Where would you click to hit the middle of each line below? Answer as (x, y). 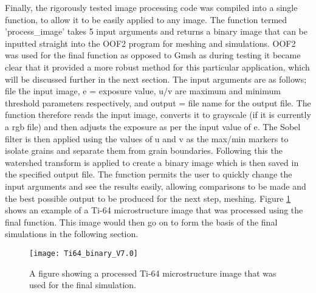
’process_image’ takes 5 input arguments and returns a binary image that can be (156, 31)
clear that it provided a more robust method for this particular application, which (157, 67)
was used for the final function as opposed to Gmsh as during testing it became (153, 55)
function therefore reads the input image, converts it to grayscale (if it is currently (158, 115)
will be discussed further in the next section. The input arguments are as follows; (156, 79)
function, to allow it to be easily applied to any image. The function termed (146, 19)
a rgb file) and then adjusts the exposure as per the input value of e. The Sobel (153, 126)
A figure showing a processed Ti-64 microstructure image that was (153, 273)
